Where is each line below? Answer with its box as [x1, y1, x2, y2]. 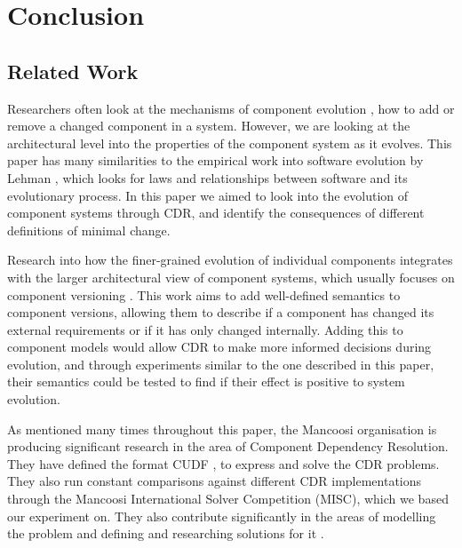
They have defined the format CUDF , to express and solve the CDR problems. [7, 454, 440, 473]
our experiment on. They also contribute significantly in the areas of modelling [7, 506, 436, 525]
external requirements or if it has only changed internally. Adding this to [7, 320, 403, 338]
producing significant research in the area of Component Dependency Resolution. [7, 437, 449, 456]
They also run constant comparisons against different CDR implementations [7, 472, 422, 490]
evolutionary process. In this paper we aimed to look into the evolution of [7, 186, 409, 204]
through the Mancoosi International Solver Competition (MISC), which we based [7, 489, 449, 508]
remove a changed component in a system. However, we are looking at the [7, 116, 410, 135]
